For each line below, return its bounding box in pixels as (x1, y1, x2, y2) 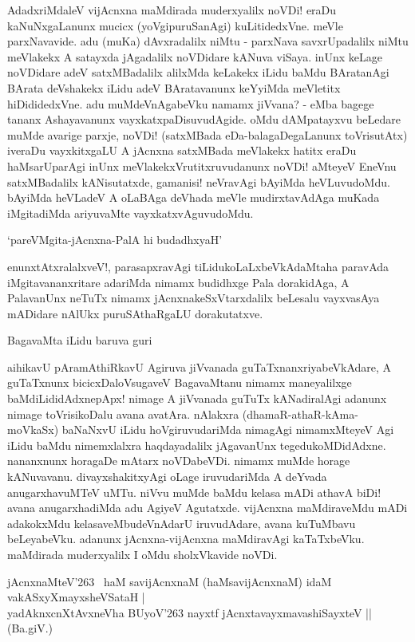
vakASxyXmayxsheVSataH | (7, 589, 145, 605)
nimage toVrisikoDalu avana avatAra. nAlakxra (7, 405, 239, 422)
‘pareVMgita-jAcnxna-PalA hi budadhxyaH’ (7, 231, 223, 248)
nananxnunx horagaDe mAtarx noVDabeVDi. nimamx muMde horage (7, 452, 350, 469)
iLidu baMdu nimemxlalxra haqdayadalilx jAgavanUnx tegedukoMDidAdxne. (7, 436, 386, 453)
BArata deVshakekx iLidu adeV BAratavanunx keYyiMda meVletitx (7, 79, 341, 96)
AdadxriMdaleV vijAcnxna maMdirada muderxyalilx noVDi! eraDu (7, 2, 337, 18)
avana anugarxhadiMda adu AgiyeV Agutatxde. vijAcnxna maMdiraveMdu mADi (7, 499, 408, 516)
